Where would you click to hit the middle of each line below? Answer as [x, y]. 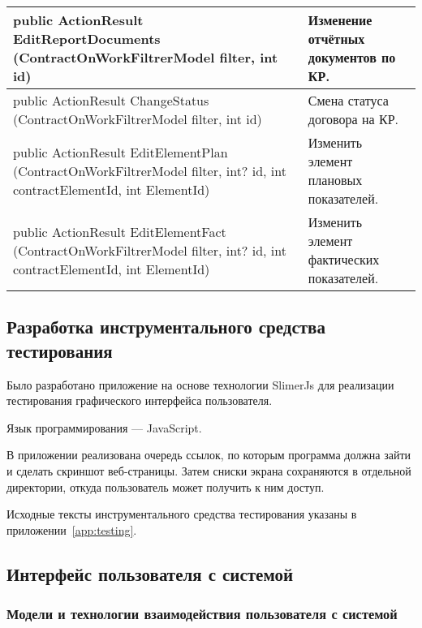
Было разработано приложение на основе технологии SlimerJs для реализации [200, 384]
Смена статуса [348, 100]
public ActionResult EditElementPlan [121, 152]
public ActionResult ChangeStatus [111, 100]
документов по [352, 57]
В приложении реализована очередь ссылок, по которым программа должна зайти [209, 455]
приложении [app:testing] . [72, 529]
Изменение [340, 20]
